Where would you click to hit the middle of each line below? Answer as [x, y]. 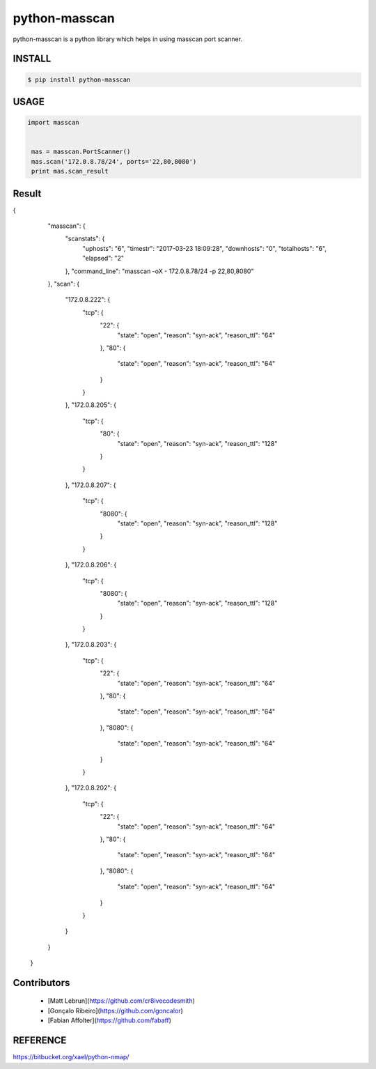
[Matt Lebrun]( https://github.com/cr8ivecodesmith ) [121, 1001]
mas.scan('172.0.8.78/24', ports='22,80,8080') [114, 161]
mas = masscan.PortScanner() [81, 152]
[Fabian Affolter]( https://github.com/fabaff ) [110, 1020]
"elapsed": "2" [103, 259]
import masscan [53, 123]
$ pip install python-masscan [79, 79]
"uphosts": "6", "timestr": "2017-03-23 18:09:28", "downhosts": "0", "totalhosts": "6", [205, 248]
